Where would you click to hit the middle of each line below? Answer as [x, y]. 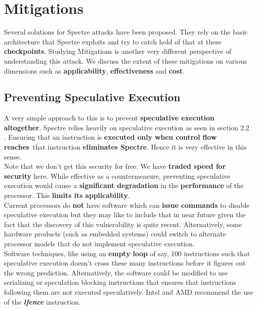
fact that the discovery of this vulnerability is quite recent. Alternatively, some [123, 224]
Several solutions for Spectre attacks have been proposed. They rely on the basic [126, 32]
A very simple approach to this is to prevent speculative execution [109, 118]
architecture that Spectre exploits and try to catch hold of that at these [113, 41]
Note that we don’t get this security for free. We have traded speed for [115, 166]
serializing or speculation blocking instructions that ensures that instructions [120, 282]
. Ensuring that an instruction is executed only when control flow [110, 137]
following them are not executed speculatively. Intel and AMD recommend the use [129, 291]
